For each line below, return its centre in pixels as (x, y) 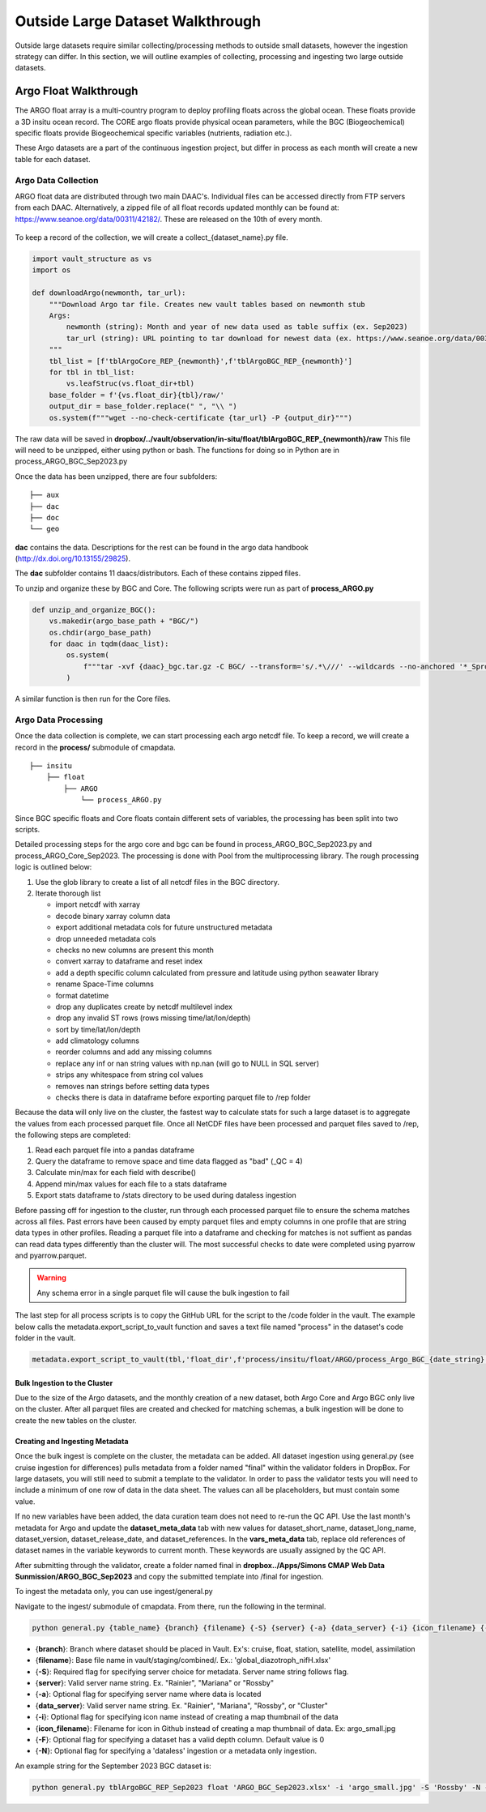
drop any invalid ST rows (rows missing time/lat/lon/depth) (153, 1018)
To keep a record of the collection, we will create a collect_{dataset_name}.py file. (151, 237)
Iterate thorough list (68, 893)
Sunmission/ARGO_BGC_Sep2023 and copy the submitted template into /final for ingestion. (169, 1577)
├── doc (45, 517)
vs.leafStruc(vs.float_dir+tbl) (130, 384)
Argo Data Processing (59, 720)
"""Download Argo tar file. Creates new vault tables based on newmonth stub (207, 304)
